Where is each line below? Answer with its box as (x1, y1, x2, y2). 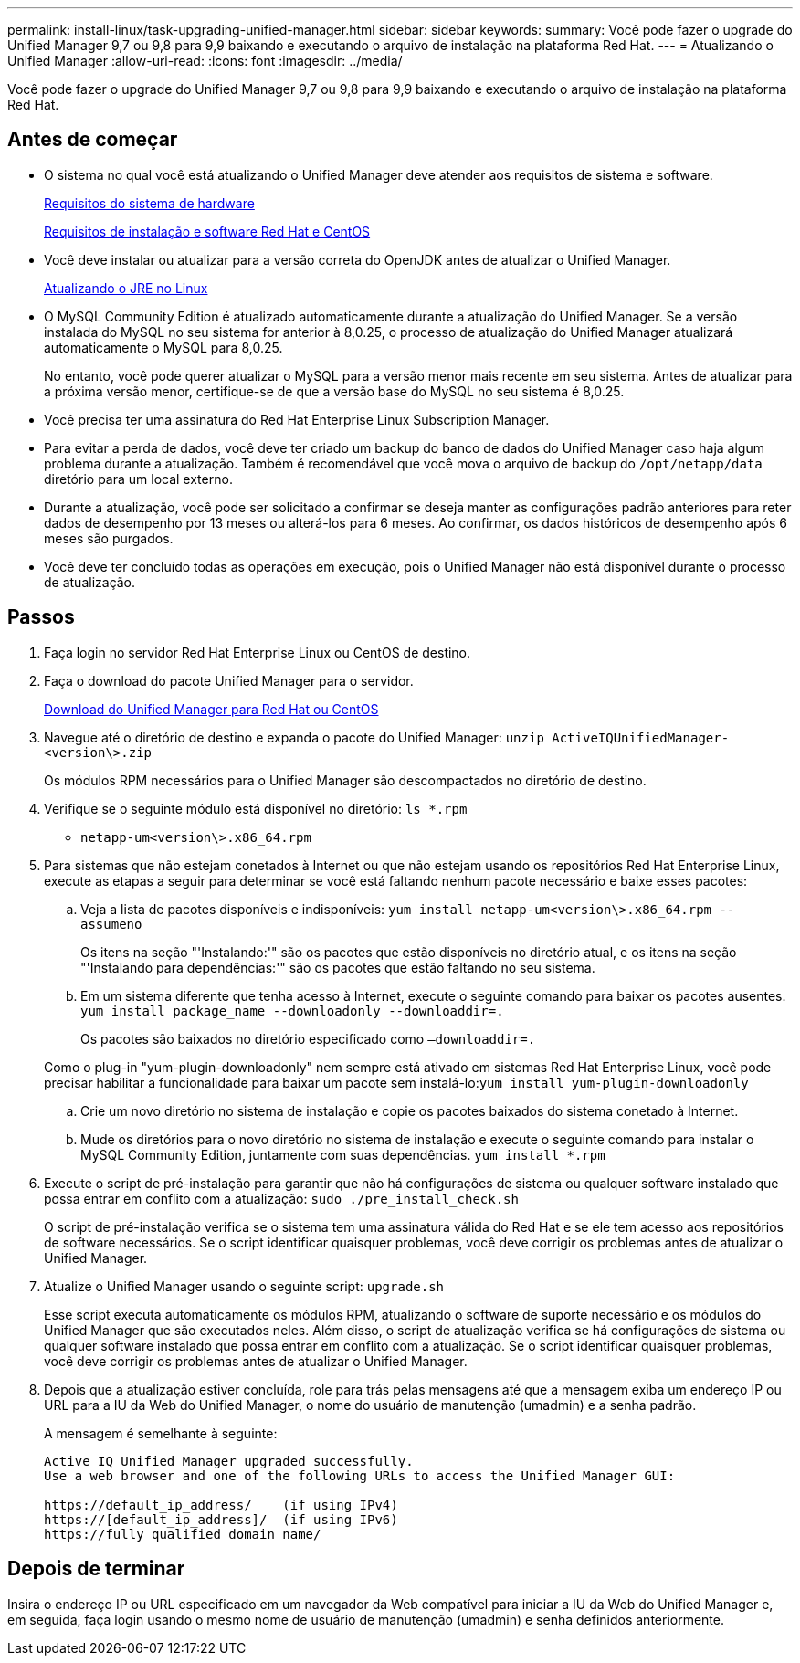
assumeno (80, 916, 142, 931)
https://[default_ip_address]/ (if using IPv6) (44, 1511, 398, 1527)
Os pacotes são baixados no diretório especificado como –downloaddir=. (80, 1030, 536, 1047)
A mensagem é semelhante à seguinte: (44, 1425, 278, 1441)
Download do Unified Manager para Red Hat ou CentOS (44, 700, 379, 717)
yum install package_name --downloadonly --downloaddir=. (80, 1003, 504, 1018)
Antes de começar (7, 128, 178, 152)
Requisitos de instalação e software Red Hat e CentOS (44, 223, 371, 239)
